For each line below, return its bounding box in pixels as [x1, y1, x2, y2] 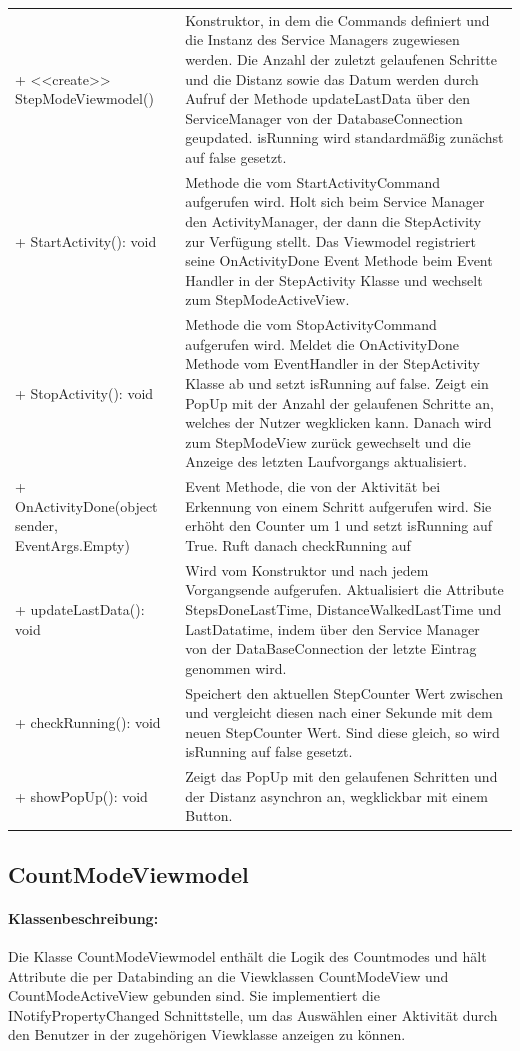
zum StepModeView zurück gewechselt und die [185, 431, 471, 452]
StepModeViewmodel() [15, 88, 154, 109]
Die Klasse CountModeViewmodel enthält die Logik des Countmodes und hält [8, 946, 487, 967]
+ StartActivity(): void [15, 230, 157, 251]
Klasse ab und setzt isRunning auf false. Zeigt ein [185, 372, 489, 393]
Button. [185, 805, 233, 826]
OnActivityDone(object [15, 495, 158, 516]
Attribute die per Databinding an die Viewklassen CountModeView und [8, 965, 449, 986]
